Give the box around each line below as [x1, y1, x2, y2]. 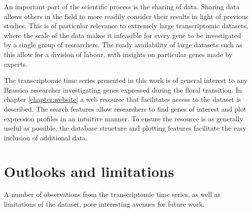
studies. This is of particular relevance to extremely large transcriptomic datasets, [4, 20, 248, 31]
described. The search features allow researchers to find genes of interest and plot [4, 103, 247, 114]
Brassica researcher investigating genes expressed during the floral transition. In [4, 84, 242, 95]
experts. [4, 58, 28, 69]
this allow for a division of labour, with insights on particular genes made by [4, 49, 233, 59]
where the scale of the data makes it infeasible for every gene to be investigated [4, 30, 241, 40]
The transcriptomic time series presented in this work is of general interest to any [4, 75, 248, 85]
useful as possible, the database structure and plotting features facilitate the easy [4, 123, 247, 133]
